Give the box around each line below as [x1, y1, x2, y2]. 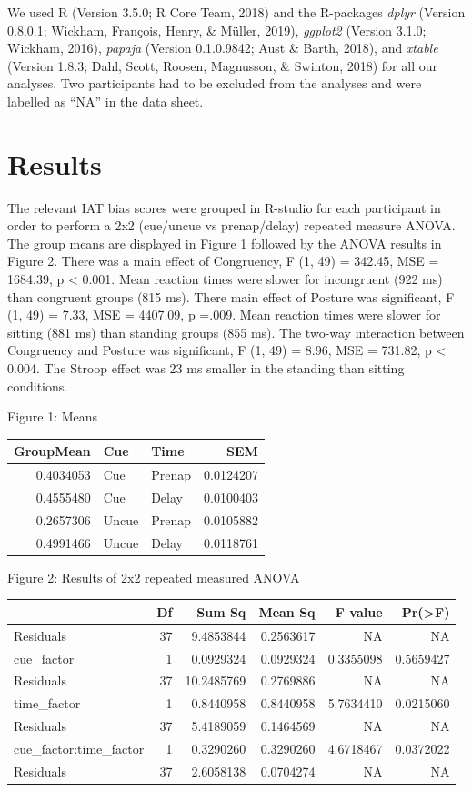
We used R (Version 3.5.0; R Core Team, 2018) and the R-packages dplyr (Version [7, 3, 466, 21]
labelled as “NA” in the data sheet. [7, 91, 204, 110]
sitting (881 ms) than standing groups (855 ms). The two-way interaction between [7, 322, 465, 341]
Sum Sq [196, 602, 246, 621]
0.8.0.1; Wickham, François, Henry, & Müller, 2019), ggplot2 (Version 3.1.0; [7, 20, 427, 39]
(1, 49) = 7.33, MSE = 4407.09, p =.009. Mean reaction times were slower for [7, 305, 441, 324]
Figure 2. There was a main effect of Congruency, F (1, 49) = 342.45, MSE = [7, 251, 439, 270]
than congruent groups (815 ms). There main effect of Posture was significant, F [7, 287, 455, 306]
